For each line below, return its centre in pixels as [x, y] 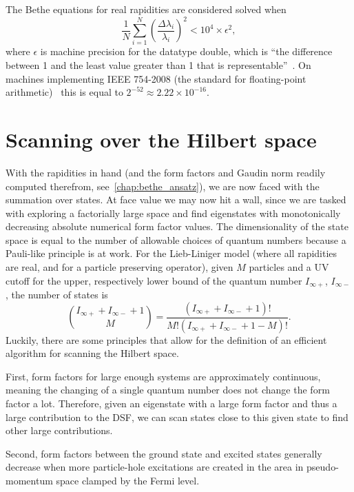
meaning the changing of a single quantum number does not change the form [168, 390]
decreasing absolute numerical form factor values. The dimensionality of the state [177, 226]
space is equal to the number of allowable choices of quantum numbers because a [176, 239]
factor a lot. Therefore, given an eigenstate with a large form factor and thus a [171, 403]
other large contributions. [59, 430]
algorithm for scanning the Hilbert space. [92, 353]
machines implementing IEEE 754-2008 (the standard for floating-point [156, 78]
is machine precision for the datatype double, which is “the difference [186, 51]
